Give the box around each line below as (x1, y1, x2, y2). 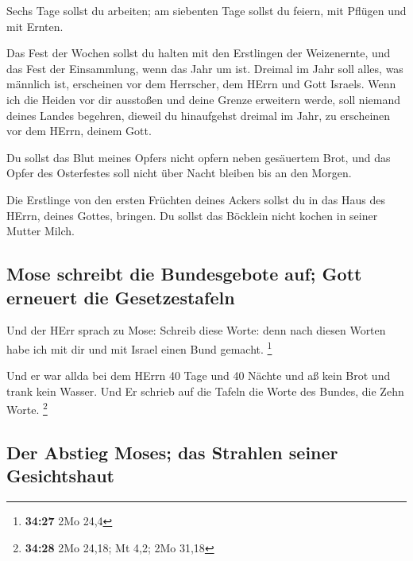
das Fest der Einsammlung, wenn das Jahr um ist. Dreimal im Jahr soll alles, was (6, 60, 403, 76)
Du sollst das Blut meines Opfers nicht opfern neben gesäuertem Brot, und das (6, 149, 391, 165)
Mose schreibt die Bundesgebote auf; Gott (6, 261, 362, 286)
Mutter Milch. (6, 222, 75, 239)
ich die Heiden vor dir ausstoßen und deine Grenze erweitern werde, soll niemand (6, 91, 400, 107)
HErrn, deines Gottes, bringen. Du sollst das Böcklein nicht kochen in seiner (6, 207, 378, 223)
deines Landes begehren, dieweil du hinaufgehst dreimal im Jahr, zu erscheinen (6, 106, 391, 123)
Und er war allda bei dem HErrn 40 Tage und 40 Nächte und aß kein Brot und (6, 367, 391, 384)
